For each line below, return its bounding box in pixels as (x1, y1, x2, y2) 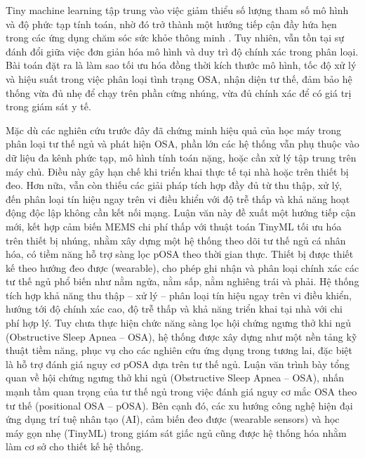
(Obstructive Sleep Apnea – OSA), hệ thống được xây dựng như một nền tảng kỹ (6, 329, 357, 343)
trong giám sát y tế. (6, 99, 91, 114)
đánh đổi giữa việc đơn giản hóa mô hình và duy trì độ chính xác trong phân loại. (6, 44, 359, 58)
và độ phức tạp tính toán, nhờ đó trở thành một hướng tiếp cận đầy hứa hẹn (6, 16, 337, 31)
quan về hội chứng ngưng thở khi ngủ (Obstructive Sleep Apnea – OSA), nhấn (6, 370, 345, 385)
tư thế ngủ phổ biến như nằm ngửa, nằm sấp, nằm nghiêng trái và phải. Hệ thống (6, 274, 359, 289)
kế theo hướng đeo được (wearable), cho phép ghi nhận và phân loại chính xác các (6, 260, 359, 275)
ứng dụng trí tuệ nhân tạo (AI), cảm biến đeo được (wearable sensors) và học (6, 412, 340, 426)
